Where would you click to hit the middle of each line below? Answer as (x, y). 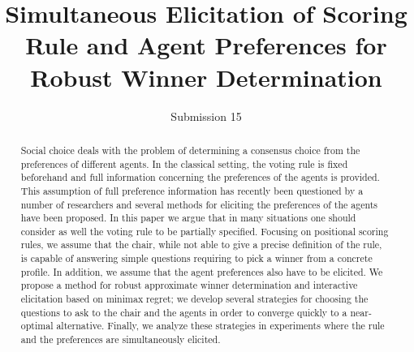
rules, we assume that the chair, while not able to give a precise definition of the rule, (201, 245)
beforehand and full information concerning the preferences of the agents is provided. (200, 177)
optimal (37, 326)
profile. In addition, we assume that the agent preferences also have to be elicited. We (202, 271)
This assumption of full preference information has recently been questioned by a (192, 190)
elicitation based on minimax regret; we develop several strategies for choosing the (194, 299)
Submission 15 (206, 116)
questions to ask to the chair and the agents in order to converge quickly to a (184, 312)
